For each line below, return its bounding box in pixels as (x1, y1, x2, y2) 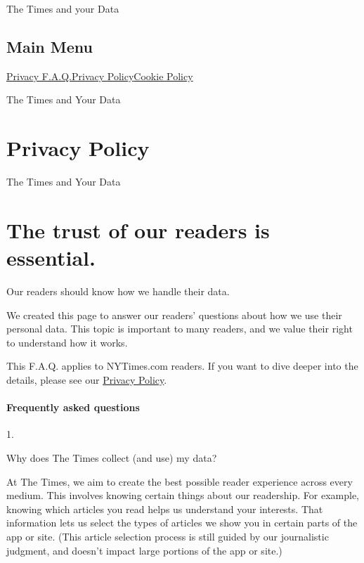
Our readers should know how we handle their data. (6, 284, 230, 299)
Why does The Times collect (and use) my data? (6, 450, 217, 465)
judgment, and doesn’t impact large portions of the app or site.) (6, 543, 282, 557)
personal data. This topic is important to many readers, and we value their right (6, 321, 353, 336)
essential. (6, 243, 96, 272)
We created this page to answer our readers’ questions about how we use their (6, 307, 342, 322)
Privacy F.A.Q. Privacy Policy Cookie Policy (6, 68, 193, 83)
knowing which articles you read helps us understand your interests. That (6, 501, 323, 516)
